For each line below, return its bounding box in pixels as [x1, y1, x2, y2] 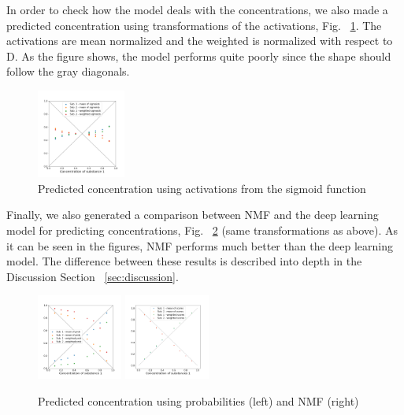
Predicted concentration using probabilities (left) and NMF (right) [38, 392, 359, 409]
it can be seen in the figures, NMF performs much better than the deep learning [6, 237, 394, 254]
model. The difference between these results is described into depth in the [6, 253, 362, 269]
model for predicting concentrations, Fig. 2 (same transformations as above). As [6, 221, 398, 238]
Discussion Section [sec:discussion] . [6, 268, 179, 284]
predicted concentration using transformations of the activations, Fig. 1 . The [6, 17, 382, 33]
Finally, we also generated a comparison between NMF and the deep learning [6, 206, 379, 223]
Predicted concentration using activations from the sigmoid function [38, 180, 366, 196]
